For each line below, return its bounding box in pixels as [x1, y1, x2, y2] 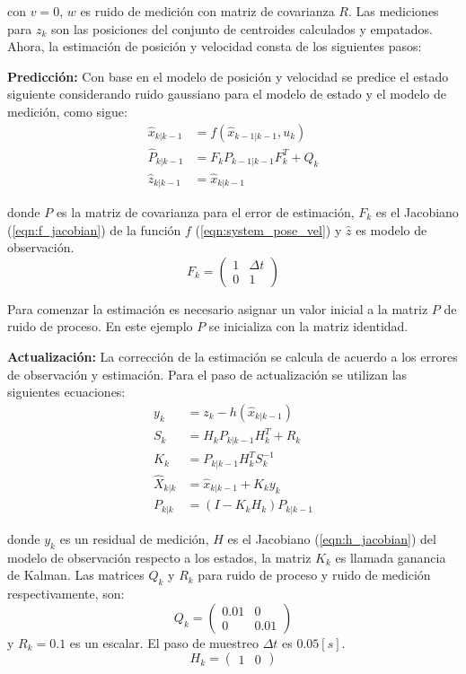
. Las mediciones [347, 2, 439, 20]
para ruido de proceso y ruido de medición [198, 565, 431, 584]
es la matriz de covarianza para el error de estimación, [56, 203, 355, 221]
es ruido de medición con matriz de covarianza [80, 2, 335, 20]
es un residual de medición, [59, 529, 209, 547]
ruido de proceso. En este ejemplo [7, 317, 193, 336]
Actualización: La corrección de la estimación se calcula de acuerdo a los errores [7, 346, 458, 365]
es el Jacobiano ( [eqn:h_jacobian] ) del [227, 529, 436, 547]
